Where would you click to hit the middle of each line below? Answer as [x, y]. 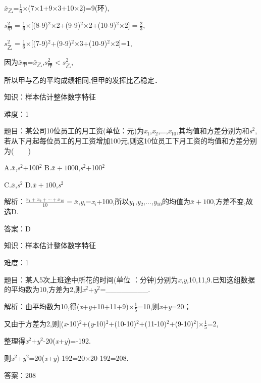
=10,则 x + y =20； [164, 306]
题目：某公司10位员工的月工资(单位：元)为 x [76, 131]
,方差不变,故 [233, 201]
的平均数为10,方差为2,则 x [45, 289]
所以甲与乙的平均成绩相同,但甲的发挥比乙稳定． [83, 80]
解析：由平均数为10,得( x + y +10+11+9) [66, 306]
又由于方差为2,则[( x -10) [42, 324]
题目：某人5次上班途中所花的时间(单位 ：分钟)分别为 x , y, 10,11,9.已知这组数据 [129, 279]
